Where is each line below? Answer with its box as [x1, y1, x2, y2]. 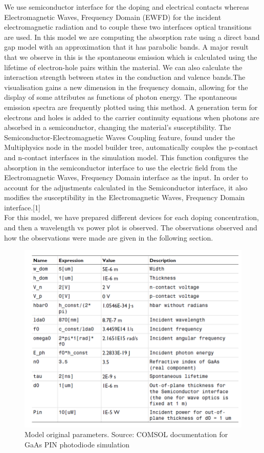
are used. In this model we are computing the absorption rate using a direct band [4, 31, 260, 42]
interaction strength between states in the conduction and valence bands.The [4, 72, 246, 82]
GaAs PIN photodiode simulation [25, 439, 130, 449]
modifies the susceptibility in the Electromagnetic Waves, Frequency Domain [4, 192, 245, 203]
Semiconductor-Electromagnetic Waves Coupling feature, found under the [4, 132, 235, 142]
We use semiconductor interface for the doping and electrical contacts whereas [4, 2, 249, 12]
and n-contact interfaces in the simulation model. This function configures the [4, 152, 249, 162]
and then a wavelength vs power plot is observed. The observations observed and [4, 222, 257, 233]
